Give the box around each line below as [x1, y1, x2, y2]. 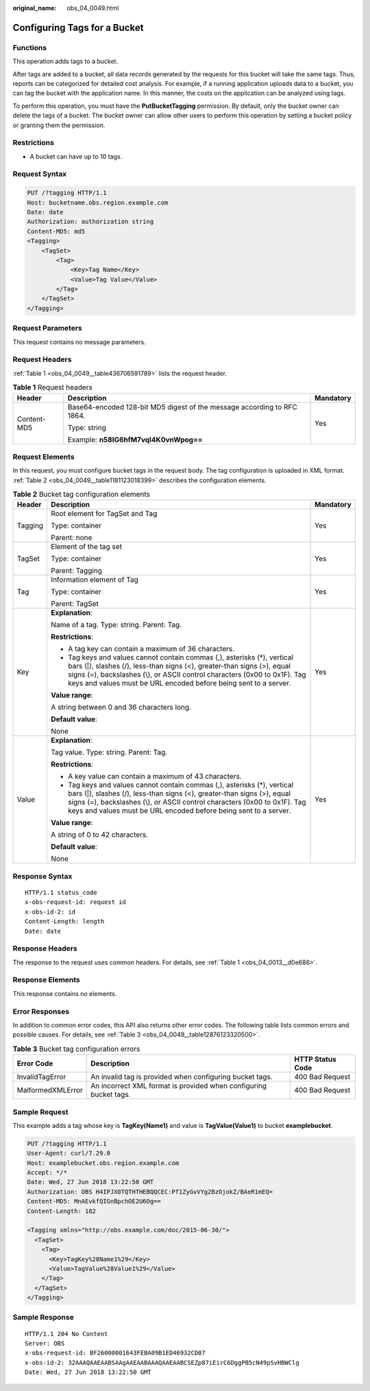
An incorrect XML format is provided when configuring [90, 1081, 267, 1091]
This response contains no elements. [12, 989, 117, 997]
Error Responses [12, 1006, 70, 1016]
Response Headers [12, 944, 78, 953]
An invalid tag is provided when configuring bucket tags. [90, 1072, 273, 1082]
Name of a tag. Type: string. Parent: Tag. [51, 620, 182, 630]
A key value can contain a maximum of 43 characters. [68, 771, 243, 781]
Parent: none [51, 533, 92, 543]
